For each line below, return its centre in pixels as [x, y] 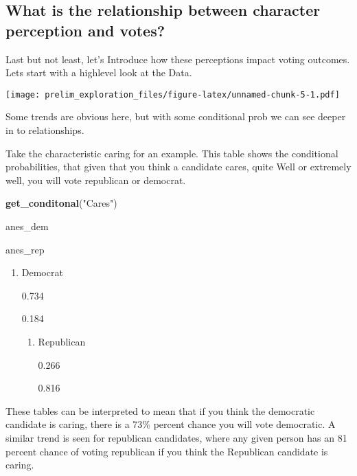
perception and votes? [85, 30]
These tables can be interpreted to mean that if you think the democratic [160, 410]
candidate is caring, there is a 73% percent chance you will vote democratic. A [171, 424]
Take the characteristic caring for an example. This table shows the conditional [172, 153]
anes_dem [27, 226]
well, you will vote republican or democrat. [96, 180]
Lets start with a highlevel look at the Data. [99, 72]
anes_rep [25, 249]
